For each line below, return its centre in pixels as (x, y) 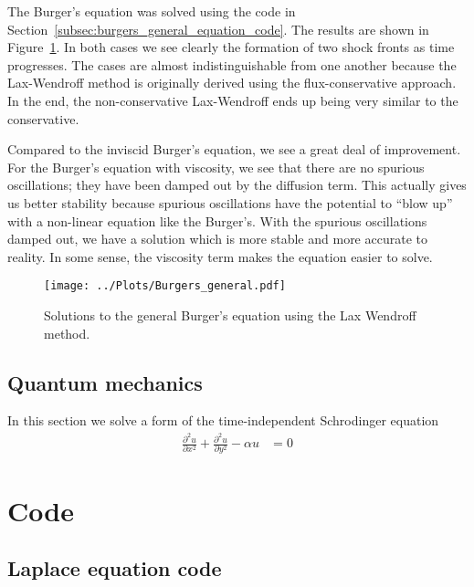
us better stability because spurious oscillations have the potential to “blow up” (230, 202)
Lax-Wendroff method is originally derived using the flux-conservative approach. (232, 83)
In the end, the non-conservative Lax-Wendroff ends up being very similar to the (233, 100)
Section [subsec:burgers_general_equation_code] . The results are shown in (218, 29)
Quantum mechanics (105, 382)
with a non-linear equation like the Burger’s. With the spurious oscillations (217, 220)
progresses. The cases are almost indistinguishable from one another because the (232, 64)
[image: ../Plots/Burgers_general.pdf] (165, 286)
